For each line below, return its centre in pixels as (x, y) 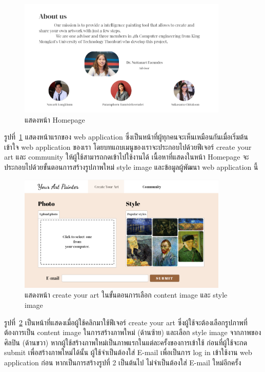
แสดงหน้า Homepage (55, 119)
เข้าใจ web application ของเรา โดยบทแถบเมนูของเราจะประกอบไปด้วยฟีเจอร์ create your (128, 146)
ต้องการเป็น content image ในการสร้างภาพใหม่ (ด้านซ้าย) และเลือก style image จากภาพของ (133, 332)
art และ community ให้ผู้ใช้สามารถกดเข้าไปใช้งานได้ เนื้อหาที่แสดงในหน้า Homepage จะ (127, 157)
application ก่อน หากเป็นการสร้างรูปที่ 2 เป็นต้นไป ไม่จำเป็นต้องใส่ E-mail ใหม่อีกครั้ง (123, 362)
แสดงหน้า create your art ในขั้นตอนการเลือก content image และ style (126, 295)
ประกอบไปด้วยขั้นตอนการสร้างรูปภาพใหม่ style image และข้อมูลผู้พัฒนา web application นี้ (131, 167)
